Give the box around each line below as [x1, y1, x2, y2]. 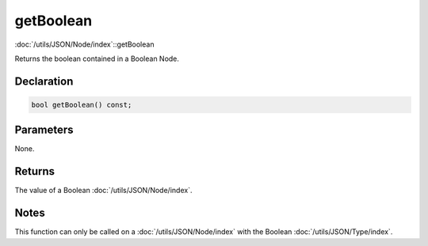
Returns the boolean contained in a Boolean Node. [14, 54, 180, 63]
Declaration [14, 74, 74, 88]
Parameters [14, 123, 74, 137]
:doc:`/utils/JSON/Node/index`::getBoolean [14, 40, 155, 49]
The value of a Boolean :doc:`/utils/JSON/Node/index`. [14, 186, 193, 195]
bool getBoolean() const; [31, 100, 132, 109]
